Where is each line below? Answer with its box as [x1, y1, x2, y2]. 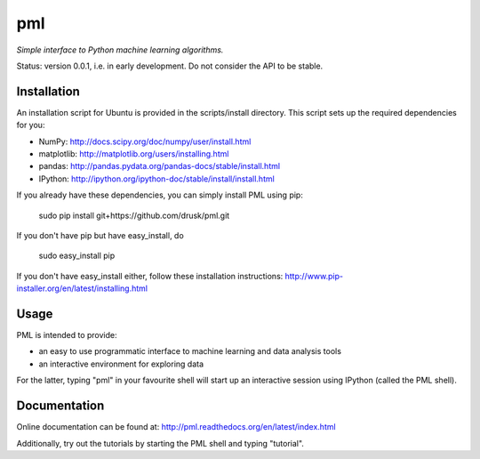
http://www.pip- [284, 270, 344, 281]
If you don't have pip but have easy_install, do [16, 229, 184, 240]
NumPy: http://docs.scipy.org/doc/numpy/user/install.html [38, 136, 252, 147]
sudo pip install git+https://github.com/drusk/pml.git [38, 210, 230, 221]
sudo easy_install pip [38, 250, 116, 262]
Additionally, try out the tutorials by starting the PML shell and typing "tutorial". [16, 438, 304, 448]
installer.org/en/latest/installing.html [16, 283, 148, 294]
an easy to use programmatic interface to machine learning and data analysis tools [38, 346, 342, 357]
